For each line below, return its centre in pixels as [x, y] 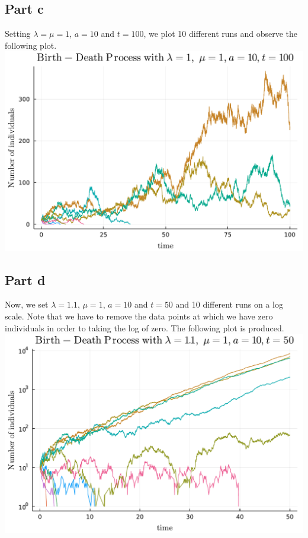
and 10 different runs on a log [229, 304]
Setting [18, 34]
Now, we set [27, 304]
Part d [25, 279]
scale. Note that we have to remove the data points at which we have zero [139, 316]
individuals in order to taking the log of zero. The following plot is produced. [145, 327]
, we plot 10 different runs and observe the [221, 34]
